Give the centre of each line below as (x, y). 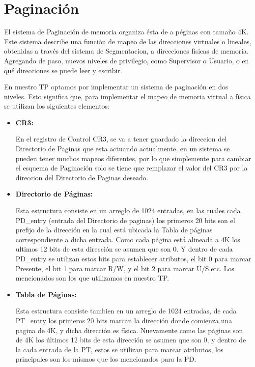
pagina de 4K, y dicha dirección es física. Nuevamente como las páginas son (129, 330)
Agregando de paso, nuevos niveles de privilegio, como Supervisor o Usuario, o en (127, 60)
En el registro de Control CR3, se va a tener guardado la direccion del (121, 139)
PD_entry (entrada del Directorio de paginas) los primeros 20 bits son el (125, 220)
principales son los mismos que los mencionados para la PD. (106, 359)
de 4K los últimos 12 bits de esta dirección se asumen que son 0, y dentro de (131, 340)
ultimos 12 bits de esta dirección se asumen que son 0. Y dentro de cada (124, 249)
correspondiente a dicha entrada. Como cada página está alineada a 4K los (128, 239)
